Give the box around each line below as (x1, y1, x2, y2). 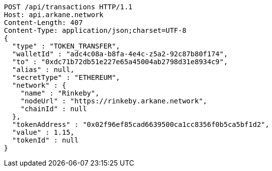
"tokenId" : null (12, 136, 79, 144)
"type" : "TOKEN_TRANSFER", (12, 42, 121, 50)
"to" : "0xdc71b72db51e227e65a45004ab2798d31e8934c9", (12, 58, 228, 66)
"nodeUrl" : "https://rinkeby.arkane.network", (20, 97, 208, 105)
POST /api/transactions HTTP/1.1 (4, 3, 133, 11)
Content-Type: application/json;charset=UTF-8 (4, 26, 186, 34)
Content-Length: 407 (4, 19, 83, 26)
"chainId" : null (20, 105, 87, 113)
